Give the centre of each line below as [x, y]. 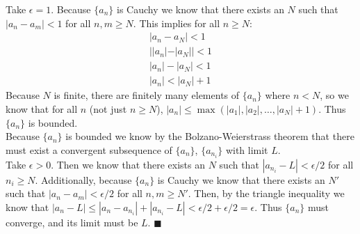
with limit [247, 149]
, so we [334, 95]
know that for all [42, 108]
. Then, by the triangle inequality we [266, 193]
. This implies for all [177, 23]
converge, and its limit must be [72, 222]
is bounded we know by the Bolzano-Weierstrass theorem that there [210, 136]
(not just [108, 108]
